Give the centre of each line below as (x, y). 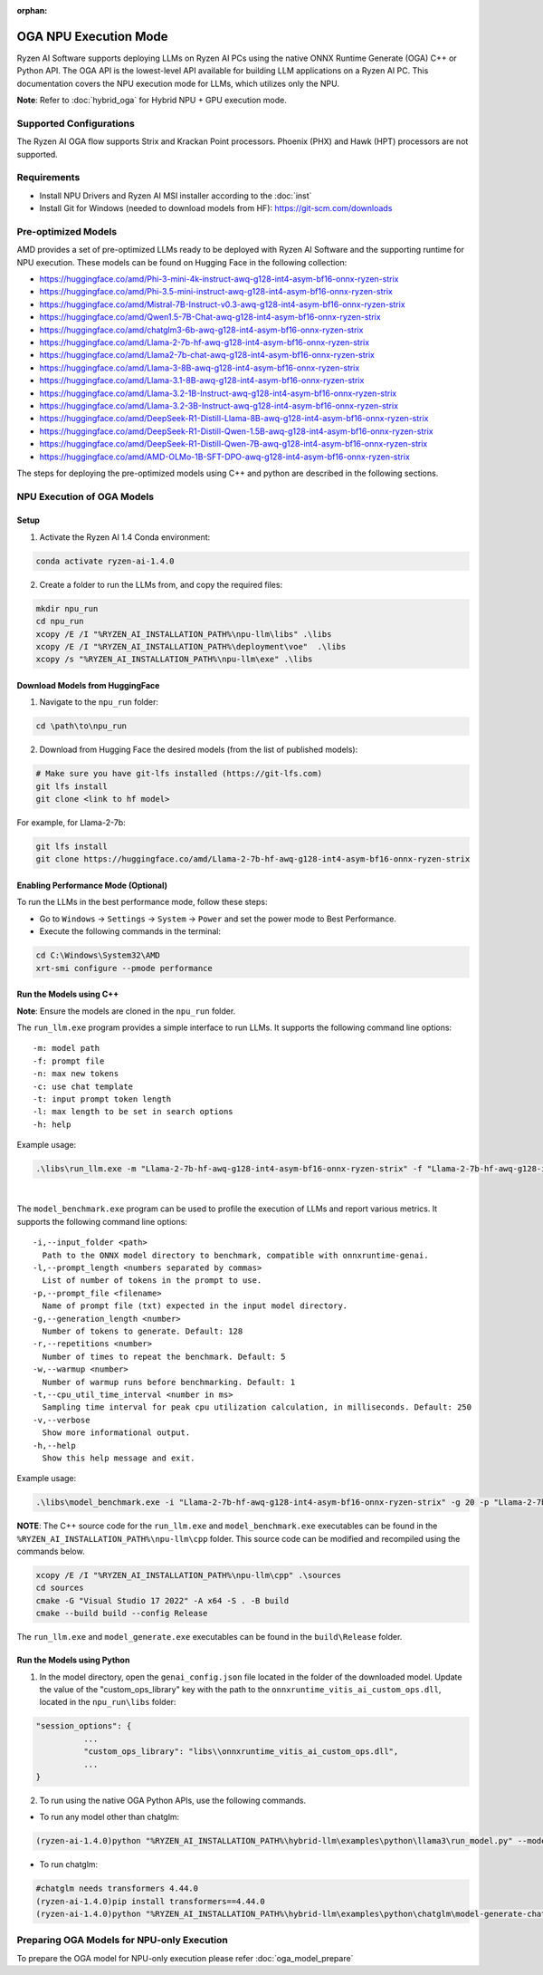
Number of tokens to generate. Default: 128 (143, 1331)
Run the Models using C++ (68, 994)
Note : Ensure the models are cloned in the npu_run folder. (126, 1011)
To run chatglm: (69, 1864)
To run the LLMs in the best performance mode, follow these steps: (142, 902)
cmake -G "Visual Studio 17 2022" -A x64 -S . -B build (162, 1600)
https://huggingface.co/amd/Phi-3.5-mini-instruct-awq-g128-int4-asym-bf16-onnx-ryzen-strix (216, 292)
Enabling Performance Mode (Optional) (92, 886)
